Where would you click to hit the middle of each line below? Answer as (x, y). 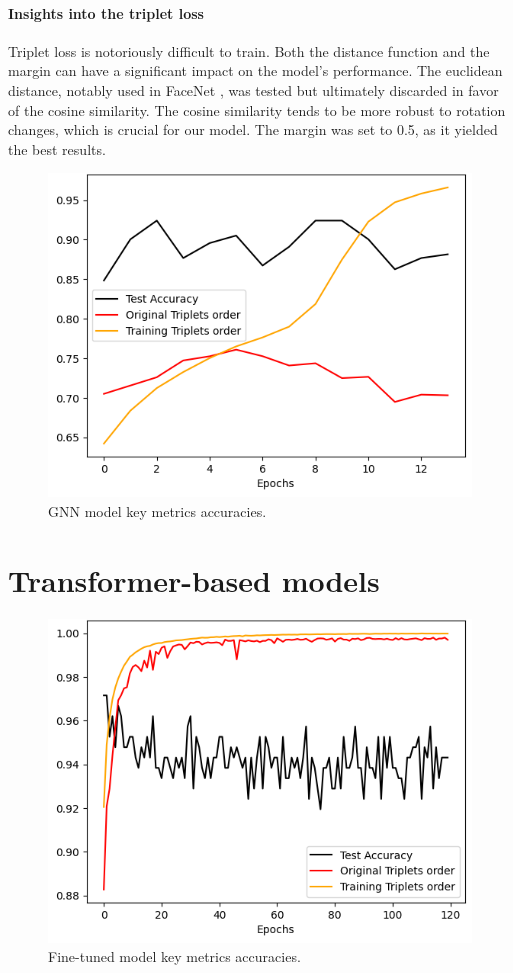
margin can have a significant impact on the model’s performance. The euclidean (255, 70)
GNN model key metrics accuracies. (157, 511)
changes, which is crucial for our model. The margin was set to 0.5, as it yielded (253, 129)
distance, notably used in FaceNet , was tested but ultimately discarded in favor (253, 89)
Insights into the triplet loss (106, 12)
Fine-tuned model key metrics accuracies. (174, 956)
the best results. (57, 148)
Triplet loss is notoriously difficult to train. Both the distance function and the (249, 50)
